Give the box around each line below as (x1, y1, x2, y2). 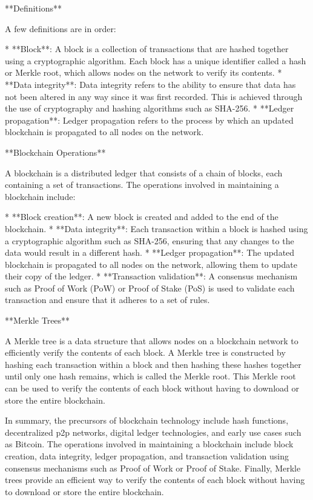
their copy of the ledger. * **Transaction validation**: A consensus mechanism (5, 270, 298, 282)
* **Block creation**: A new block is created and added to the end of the (5, 210, 278, 223)
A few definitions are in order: (5, 22, 116, 35)
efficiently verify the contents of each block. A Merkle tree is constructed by (5, 346, 286, 359)
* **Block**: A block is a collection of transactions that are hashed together (5, 42, 289, 55)
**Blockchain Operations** (5, 145, 106, 158)
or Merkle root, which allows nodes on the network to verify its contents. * (5, 66, 282, 79)
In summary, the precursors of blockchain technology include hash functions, (5, 414, 289, 427)
